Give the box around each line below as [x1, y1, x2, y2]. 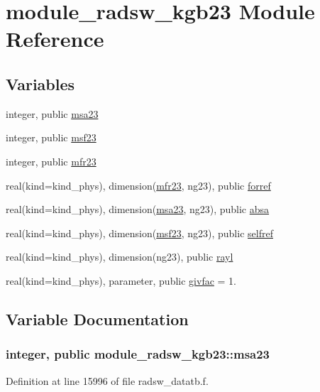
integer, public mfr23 [6, 153, 96, 168]
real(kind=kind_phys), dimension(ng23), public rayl [6, 249, 233, 264]
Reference [6, 24, 104, 53]
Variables [6, 72, 75, 94]
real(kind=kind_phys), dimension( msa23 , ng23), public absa [6, 202, 270, 217]
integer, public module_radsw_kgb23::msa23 [6, 345, 270, 363]
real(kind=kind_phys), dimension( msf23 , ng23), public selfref [6, 225, 273, 240]
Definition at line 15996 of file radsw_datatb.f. [6, 373, 209, 388]
